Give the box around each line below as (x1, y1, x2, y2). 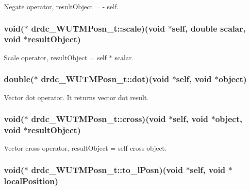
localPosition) (4, 174, 58, 187)
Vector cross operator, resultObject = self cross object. (4, 143, 167, 153)
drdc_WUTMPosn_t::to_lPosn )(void (31, 163, 183, 175)
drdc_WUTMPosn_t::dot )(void (41, 73, 169, 85)
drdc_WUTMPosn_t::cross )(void (31, 113, 166, 125)
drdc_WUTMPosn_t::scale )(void (31, 22, 165, 34)
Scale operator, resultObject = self (4, 52, 107, 62)
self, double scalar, (172, 22, 246, 34)
